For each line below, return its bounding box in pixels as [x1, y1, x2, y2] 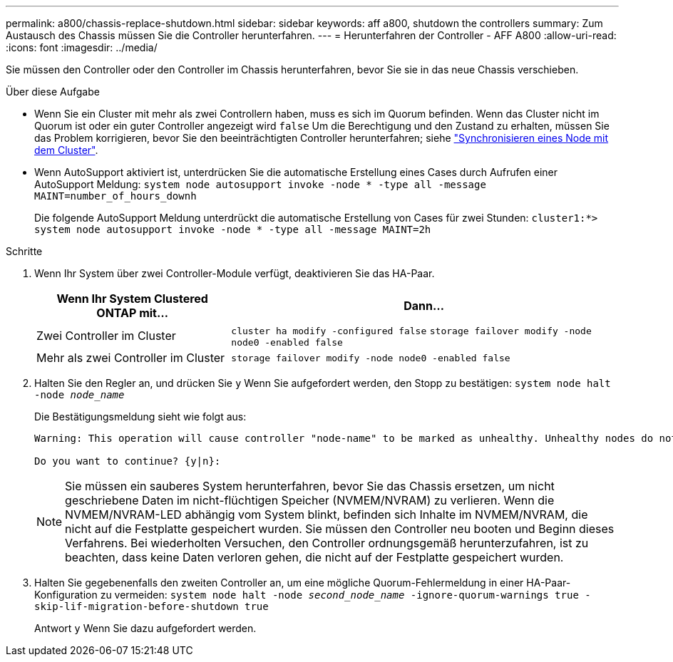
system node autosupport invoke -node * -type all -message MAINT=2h [34, 224, 431, 235]
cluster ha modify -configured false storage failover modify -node [231, 326, 592, 336]
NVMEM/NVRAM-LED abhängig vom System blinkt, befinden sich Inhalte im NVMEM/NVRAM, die [65, 507, 588, 522]
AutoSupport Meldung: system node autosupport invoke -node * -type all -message [34, 178, 486, 190]
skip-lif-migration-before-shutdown [34, 601, 239, 612]
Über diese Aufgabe [6, 86, 100, 98]
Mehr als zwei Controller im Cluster [36, 351, 225, 365]
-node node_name [34, 389, 125, 400]
